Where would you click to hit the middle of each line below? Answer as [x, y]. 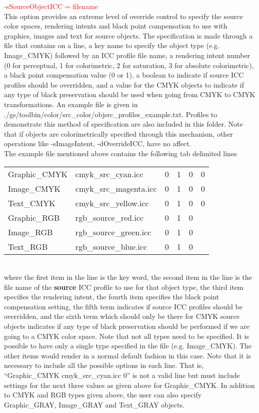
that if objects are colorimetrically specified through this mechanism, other [118, 133]
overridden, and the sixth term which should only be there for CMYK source [122, 316]
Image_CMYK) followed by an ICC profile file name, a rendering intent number [127, 55]
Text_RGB [28, 246]
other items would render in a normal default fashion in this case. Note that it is [127, 355]
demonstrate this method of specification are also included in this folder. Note [123, 124]
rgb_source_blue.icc [111, 246]
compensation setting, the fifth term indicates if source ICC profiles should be [123, 306]
